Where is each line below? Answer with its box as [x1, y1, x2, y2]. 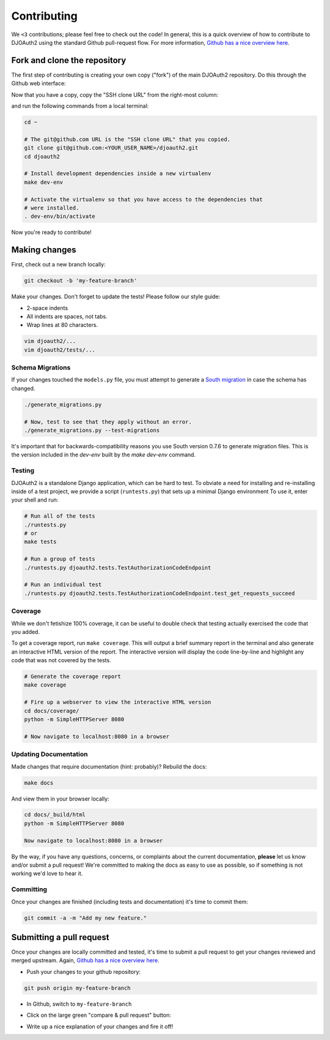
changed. [11, 385, 35, 392]
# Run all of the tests [24, 513, 96, 520]
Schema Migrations [11, 363, 71, 372]
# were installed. [24, 204, 79, 211]
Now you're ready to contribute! [11, 228, 92, 236]
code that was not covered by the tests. [11, 657, 111, 664]
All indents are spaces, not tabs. [26, 312, 108, 320]
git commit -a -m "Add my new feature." [24, 914, 147, 921]
